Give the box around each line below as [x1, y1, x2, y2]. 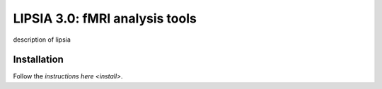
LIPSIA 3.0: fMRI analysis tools [13, 11, 197, 26]
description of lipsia [13, 35, 71, 44]
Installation [13, 54, 64, 66]
